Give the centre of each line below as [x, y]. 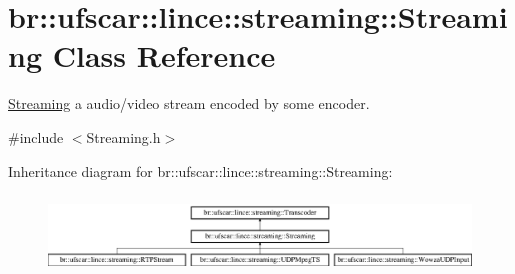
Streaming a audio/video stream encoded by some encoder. [189, 103]
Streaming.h [123, 136]
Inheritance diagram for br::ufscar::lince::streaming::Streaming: [200, 170]
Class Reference [164, 55]
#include [36, 136]
